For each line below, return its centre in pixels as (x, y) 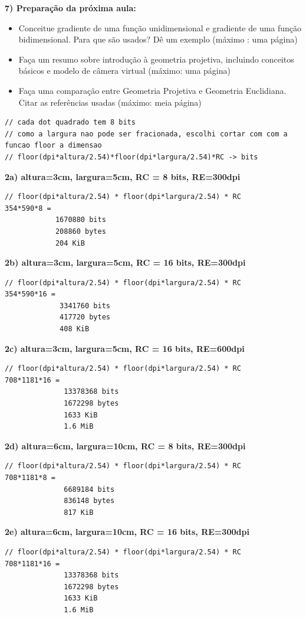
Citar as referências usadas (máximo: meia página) (110, 102)
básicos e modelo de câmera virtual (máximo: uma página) (124, 71)
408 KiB (75, 329)
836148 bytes (89, 501)
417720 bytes (85, 317)
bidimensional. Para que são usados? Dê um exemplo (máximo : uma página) (158, 39)
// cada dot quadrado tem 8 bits (70, 123)
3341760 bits (85, 306)
